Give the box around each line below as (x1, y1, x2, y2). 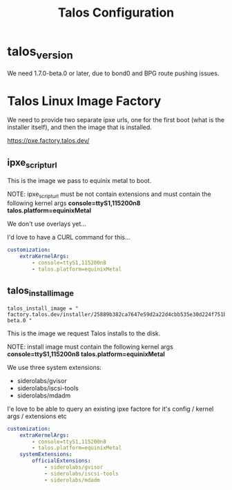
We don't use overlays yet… (7, 219, 86, 228)
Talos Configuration (57, 5, 175, 21)
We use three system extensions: (7, 363, 102, 371)
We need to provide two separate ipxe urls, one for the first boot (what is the (7, 116, 225, 124)
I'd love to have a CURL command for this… (7, 233, 130, 242)
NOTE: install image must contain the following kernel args (7, 342, 174, 351)
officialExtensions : (32, 458, 91, 464)
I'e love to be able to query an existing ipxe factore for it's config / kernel (7, 404, 214, 413)
